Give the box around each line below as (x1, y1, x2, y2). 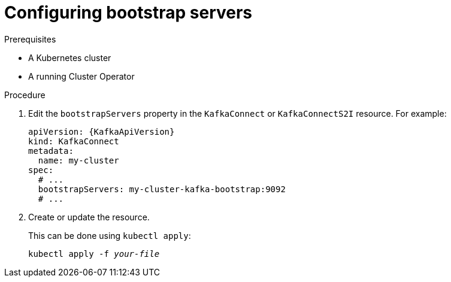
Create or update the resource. (28, 211, 150, 222)
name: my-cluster (38, 155, 119, 165)
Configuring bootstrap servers (4, 2, 253, 23)
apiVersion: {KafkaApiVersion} (28, 126, 175, 137)
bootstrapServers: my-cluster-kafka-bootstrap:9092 (38, 184, 286, 194)
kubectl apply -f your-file (28, 248, 160, 259)
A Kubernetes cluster (28, 52, 111, 63)
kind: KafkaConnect (28, 136, 119, 146)
